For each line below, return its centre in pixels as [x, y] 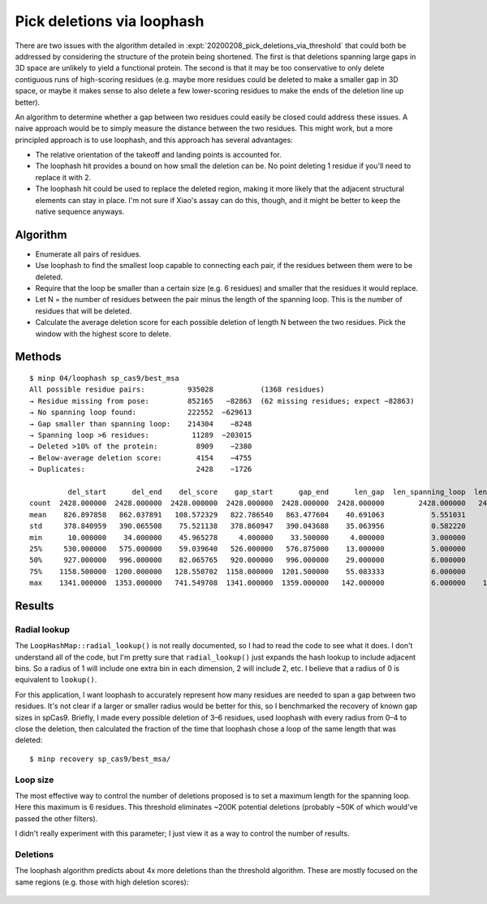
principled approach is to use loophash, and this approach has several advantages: [154, 140]
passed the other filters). [56, 818]
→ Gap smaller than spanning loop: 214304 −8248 [141, 424]
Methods [38, 357]
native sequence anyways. [80, 212]
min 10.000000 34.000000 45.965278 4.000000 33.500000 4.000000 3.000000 [248, 537]
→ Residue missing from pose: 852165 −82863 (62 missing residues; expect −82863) [222, 401]
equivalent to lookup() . [56, 680]
